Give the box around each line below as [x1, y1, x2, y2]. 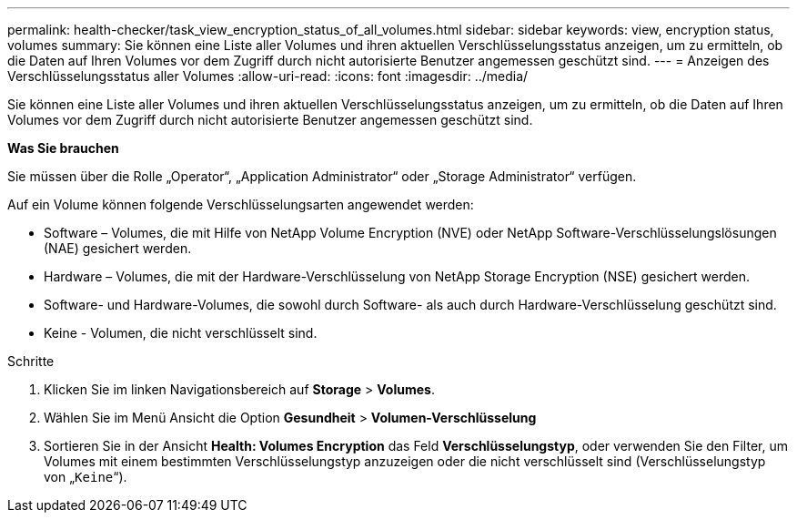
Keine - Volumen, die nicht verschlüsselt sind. [44, 325, 318, 341]
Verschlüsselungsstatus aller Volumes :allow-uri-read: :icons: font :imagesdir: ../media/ [7, 68, 529, 84]
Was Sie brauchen [7, 140, 119, 156]
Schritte [7, 353, 55, 369]
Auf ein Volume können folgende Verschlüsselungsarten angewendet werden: [7, 197, 474, 212]
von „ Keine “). [44, 469, 127, 484]
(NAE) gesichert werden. [44, 240, 192, 256]
